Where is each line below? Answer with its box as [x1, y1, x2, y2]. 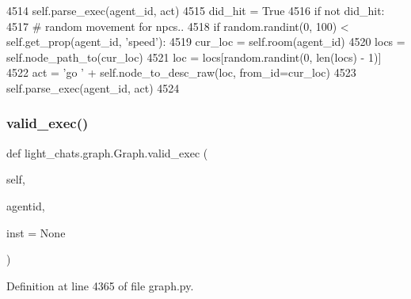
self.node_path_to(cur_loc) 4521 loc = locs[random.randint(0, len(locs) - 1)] [6, 48, 382, 65]
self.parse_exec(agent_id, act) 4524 [6, 79, 180, 96]
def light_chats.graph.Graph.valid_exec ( [6, 144, 208, 161]
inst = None [6, 224, 66, 240]
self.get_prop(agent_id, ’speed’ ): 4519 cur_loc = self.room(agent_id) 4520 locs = [6, 33, 405, 50]
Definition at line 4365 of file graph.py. [6, 277, 194, 293]
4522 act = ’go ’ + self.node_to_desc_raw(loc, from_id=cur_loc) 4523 [6, 64, 356, 81]
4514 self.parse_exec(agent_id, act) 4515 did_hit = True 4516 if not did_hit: [6, 2, 385, 18]
